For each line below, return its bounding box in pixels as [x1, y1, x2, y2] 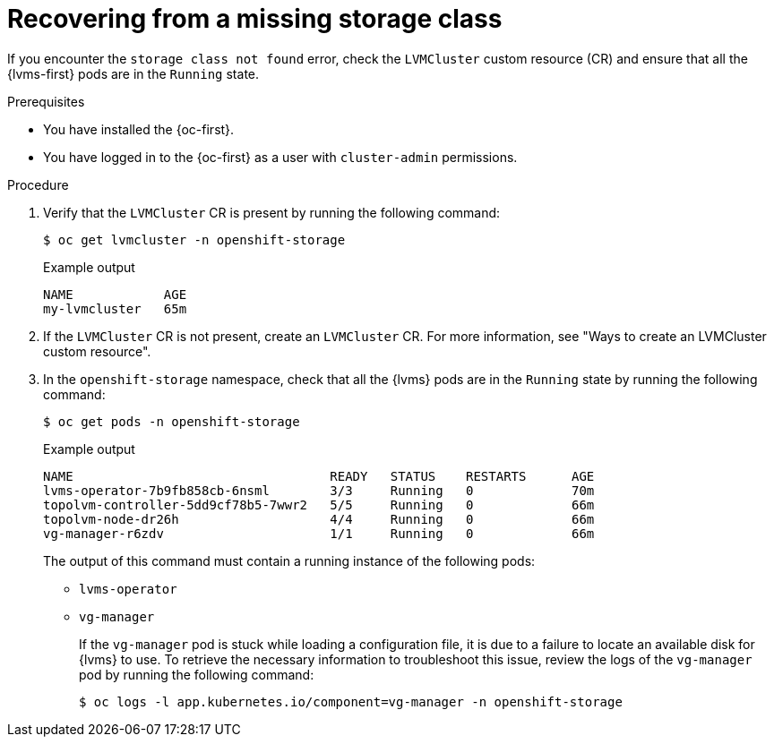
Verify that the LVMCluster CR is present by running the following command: [43, 204, 501, 220]
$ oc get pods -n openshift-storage [43, 414, 300, 429]
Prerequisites [7, 93, 85, 109]
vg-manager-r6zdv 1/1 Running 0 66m [43, 526, 595, 541]
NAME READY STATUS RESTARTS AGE [43, 468, 595, 483]
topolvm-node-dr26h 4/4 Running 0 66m [43, 511, 595, 526]
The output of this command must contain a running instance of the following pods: [43, 552, 536, 569]
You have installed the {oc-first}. [43, 121, 235, 137]
